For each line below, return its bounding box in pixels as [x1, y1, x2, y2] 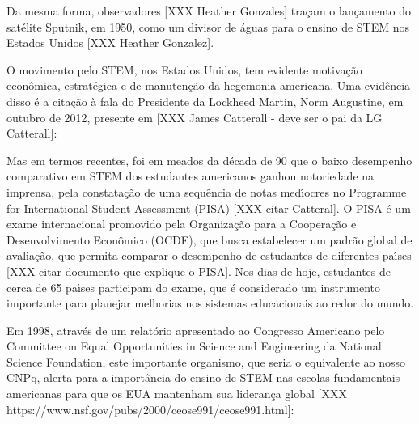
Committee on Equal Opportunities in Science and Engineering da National [6, 337, 382, 354]
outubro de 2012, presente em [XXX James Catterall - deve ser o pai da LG [6, 108, 383, 125]
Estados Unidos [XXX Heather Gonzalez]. [6, 34, 214, 51]
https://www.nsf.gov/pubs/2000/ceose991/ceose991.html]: [6, 401, 294, 418]
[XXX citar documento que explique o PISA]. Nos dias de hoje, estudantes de [6, 262, 391, 279]
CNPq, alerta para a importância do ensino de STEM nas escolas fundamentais [6, 369, 400, 386]
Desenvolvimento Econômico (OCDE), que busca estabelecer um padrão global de [6, 231, 413, 248]
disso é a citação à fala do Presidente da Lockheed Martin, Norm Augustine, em [6, 92, 404, 109]
